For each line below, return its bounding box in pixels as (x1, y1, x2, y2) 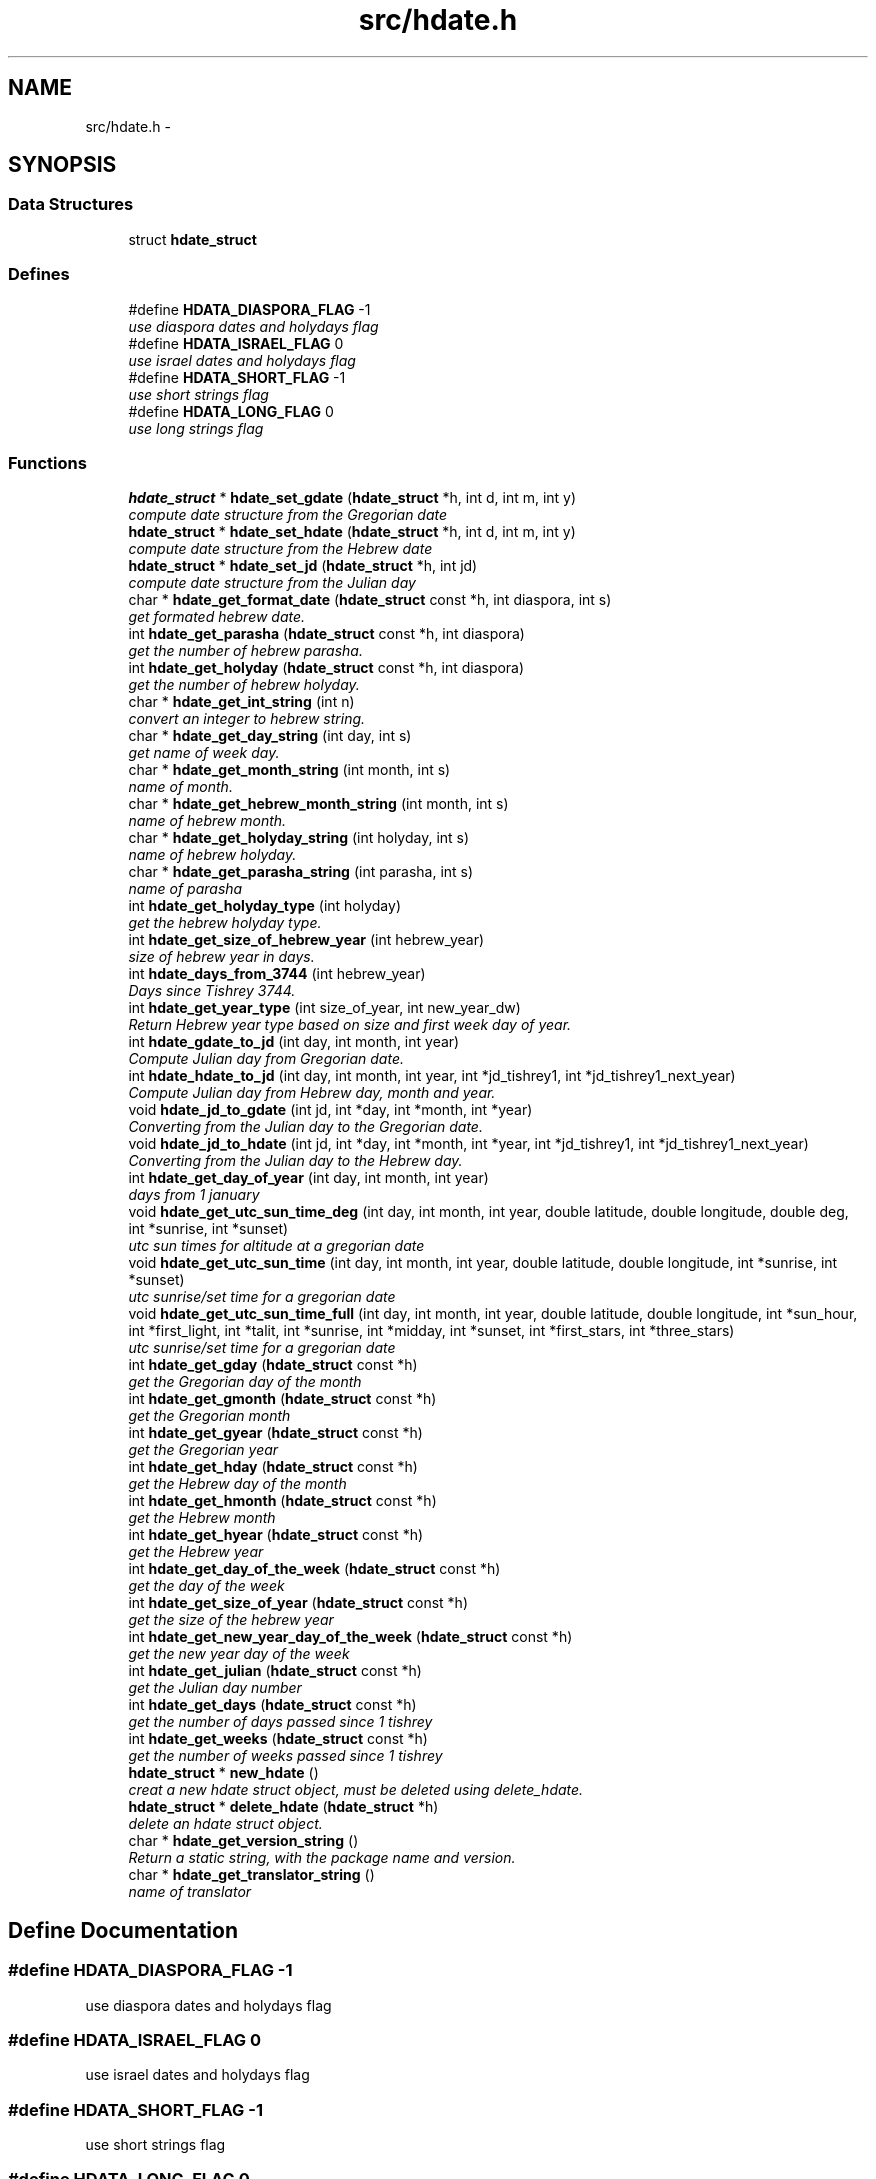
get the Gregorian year (128, 1441, 279, 1459)
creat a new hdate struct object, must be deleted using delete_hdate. (128, 1781, 584, 1799)
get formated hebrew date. (128, 608, 306, 626)
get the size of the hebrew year (128, 1611, 334, 1629)
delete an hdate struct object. (128, 1815, 323, 1833)
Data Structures (8, 194, 134, 215)
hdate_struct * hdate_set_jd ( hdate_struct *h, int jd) (128, 557, 478, 575)
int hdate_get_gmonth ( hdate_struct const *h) (128, 1390, 437, 1408)
